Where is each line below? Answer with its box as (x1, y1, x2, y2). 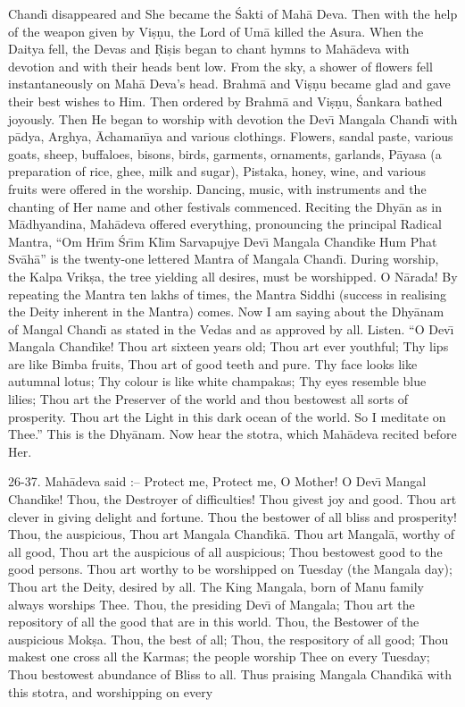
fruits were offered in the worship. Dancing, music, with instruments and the (8, 179, 427, 198)
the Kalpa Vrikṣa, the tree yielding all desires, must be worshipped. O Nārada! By (8, 266, 458, 285)
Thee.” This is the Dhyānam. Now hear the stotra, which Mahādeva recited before (8, 425, 457, 443)
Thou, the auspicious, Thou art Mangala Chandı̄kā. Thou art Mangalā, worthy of (8, 525, 455, 543)
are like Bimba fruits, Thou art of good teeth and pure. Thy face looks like (8, 354, 418, 373)
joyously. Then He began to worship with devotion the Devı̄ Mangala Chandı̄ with (8, 109, 458, 128)
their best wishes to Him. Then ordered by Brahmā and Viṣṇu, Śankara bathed (8, 91, 443, 110)
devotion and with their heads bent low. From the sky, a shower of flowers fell (8, 56, 433, 75)
